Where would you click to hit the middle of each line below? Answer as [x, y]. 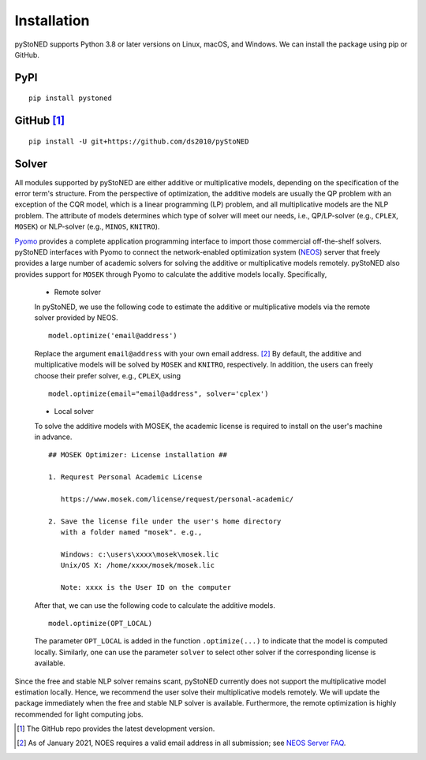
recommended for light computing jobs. [79, 714]
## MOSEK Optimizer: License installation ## [138, 455]
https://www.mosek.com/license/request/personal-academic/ [177, 499]
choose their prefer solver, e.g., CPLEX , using [108, 375]
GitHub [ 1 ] [40, 121]
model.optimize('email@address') [113, 336]
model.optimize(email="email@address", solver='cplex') [159, 393]
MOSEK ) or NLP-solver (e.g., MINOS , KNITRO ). [87, 227]
